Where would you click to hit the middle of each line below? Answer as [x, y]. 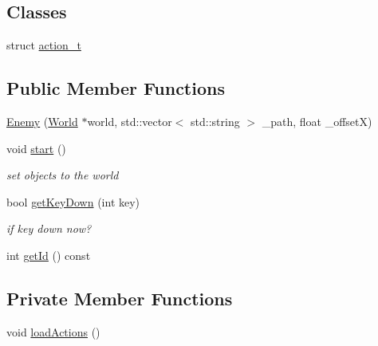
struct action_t [44, 45]
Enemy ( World [42, 121]
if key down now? [49, 228]
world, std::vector [130, 121]
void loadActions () [53, 331]
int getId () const [49, 255]
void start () [36, 148]
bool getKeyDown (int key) [73, 201]
